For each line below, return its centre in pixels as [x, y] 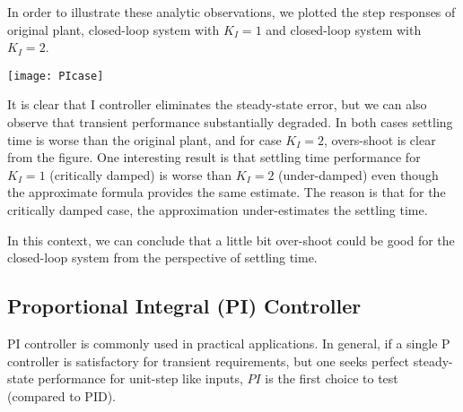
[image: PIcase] [56, 76]
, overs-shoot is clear [380, 139]
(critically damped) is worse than [141, 174]
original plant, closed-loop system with [114, 29]
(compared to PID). [61, 395]
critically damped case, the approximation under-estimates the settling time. [218, 210]
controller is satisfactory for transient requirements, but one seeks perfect [209, 360]
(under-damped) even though [358, 174]
